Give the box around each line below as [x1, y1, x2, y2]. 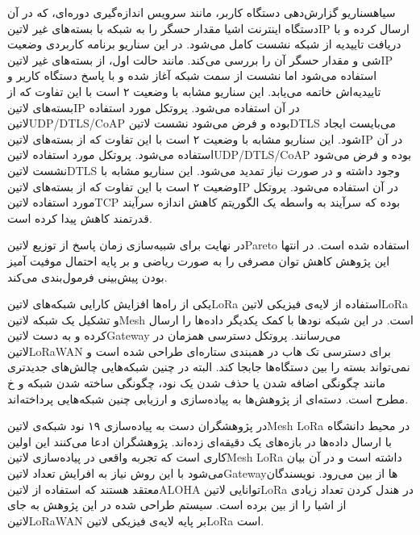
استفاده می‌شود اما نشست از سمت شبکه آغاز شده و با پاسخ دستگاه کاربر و [7, 67, 377, 84]
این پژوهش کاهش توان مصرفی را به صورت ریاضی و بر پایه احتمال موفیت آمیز [7, 252, 390, 269]
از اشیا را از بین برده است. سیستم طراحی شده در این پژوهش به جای [7, 496, 347, 513]
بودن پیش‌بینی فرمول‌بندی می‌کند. [7, 268, 168, 285]
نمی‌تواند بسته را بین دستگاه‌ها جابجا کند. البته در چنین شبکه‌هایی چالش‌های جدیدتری [7, 358, 410, 375]
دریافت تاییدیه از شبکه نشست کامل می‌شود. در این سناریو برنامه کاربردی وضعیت [7, 36, 401, 52]
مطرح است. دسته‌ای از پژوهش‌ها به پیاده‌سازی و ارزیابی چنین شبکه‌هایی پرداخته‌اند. [7, 390, 409, 407]
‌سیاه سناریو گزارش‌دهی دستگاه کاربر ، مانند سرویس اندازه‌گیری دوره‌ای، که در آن [7, 4, 396, 20]
